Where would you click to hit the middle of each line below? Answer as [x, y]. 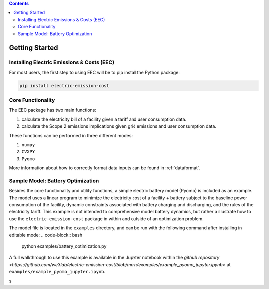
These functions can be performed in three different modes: [71, 135]
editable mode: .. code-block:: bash [46, 235]
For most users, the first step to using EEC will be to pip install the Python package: [95, 72]
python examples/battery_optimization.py [64, 246]
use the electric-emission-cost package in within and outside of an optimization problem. [106, 218]
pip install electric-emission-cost [65, 86]
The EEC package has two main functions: [53, 110]
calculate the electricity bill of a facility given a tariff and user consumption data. [104, 119]
